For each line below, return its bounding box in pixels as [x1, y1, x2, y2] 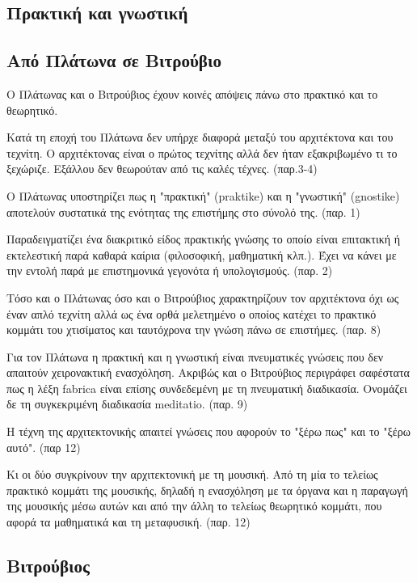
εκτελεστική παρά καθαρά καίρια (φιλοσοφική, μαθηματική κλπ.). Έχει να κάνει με [6, 246, 397, 263]
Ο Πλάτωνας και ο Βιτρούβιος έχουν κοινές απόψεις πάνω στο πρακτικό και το [6, 85, 378, 102]
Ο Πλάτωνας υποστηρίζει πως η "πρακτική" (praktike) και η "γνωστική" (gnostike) [6, 187, 400, 204]
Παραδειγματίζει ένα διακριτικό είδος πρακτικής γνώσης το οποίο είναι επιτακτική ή [6, 230, 401, 247]
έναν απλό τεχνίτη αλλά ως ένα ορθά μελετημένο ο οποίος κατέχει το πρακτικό [6, 305, 377, 322]
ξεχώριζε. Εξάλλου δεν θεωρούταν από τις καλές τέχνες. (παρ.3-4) [6, 160, 318, 177]
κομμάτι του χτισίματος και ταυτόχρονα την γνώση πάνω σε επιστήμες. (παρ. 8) [6, 321, 381, 338]
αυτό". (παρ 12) [6, 438, 81, 455]
